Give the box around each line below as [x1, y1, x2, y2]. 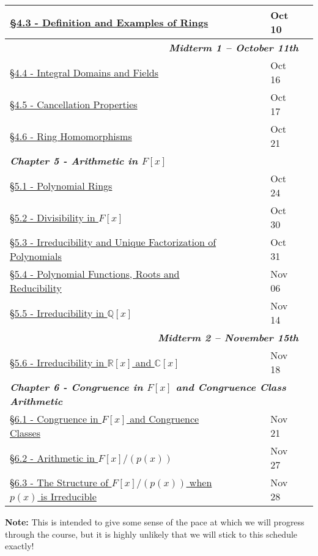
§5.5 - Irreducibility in [10, 305, 105, 320]
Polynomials [10, 249, 62, 263]
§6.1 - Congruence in [10, 412, 98, 426]
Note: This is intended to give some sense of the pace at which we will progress [5, 516, 305, 528]
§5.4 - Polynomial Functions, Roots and [10, 267, 180, 281]
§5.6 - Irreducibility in [10, 355, 105, 369]
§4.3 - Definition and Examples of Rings [10, 15, 209, 29]
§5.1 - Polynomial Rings [10, 178, 113, 193]
